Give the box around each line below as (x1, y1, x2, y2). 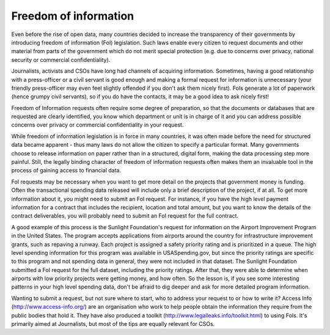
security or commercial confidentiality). (11, 56, 111, 64)
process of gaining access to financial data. (11, 167, 122, 174)
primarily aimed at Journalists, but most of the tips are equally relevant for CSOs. (11, 320, 215, 328)
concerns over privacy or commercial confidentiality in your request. (11, 121, 184, 128)
